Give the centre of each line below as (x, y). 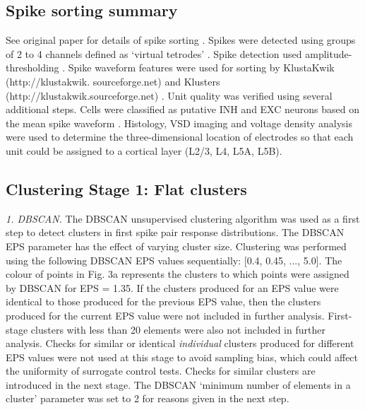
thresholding (32, 68)
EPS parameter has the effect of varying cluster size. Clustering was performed (176, 246)
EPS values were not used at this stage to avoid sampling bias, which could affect (182, 357)
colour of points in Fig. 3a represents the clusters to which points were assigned (178, 274)
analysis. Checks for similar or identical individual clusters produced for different (180, 343)
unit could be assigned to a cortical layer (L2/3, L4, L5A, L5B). (144, 150)
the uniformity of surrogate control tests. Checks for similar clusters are (161, 371)
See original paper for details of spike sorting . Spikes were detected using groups (181, 40)
